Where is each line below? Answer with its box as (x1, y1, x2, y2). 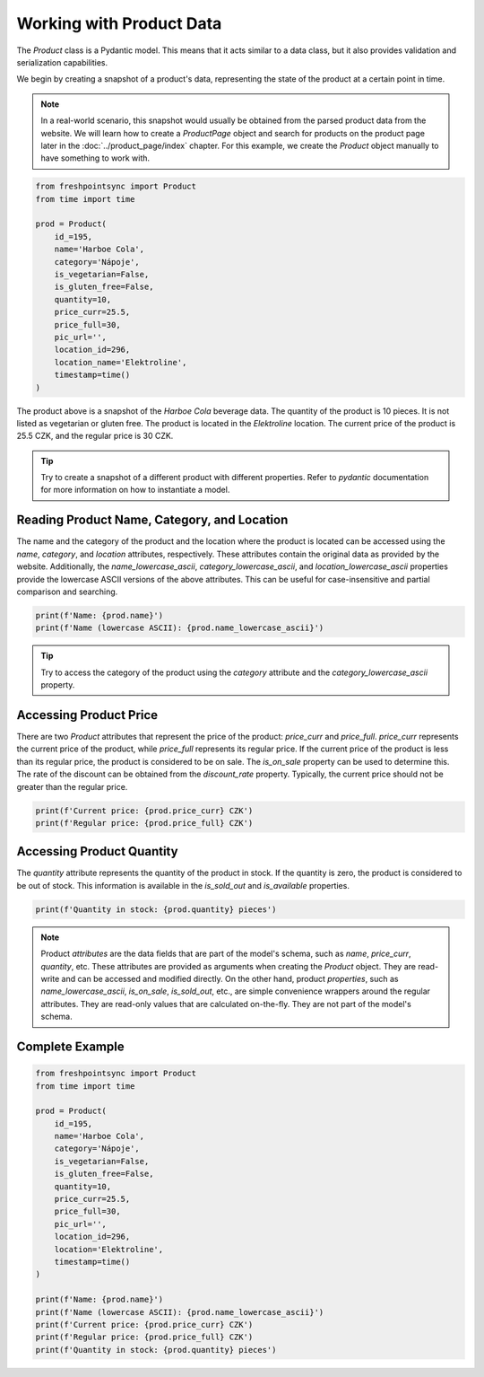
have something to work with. (40, 153, 151, 163)
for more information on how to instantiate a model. (40, 485, 230, 496)
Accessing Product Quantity (16, 844, 178, 859)
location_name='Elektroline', (54, 357, 187, 367)
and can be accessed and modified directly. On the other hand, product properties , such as (61, 973, 399, 984)
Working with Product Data (16, 13, 222, 33)
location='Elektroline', (54, 1244, 164, 1254)
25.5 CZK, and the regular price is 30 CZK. (16, 431, 174, 442)
